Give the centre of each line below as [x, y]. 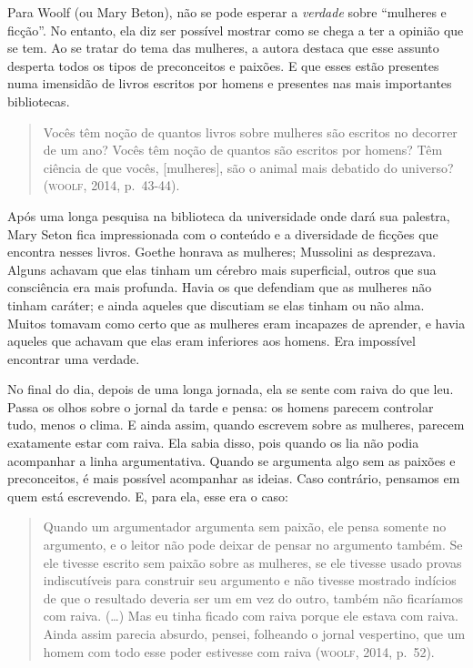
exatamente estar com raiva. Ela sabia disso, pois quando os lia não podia [213, 443]
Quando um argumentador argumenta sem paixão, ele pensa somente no [245, 526]
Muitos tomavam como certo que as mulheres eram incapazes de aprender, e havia [236, 323]
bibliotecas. [39, 101]
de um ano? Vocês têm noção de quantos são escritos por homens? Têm [243, 150]
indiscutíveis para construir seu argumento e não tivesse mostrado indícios [250, 580]
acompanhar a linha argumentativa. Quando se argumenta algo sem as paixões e [231, 460]
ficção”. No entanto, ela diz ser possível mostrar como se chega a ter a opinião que [236, 30]
